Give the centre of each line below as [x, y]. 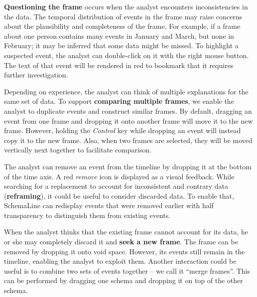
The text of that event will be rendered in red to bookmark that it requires [119, 65]
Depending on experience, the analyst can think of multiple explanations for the [126, 91]
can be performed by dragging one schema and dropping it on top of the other [124, 280]
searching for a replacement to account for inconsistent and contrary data [116, 186]
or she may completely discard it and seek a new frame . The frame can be [121, 242]
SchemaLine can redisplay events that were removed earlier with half [109, 205]
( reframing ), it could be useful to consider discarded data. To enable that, [119, 195]
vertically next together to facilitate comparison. [78, 150]
